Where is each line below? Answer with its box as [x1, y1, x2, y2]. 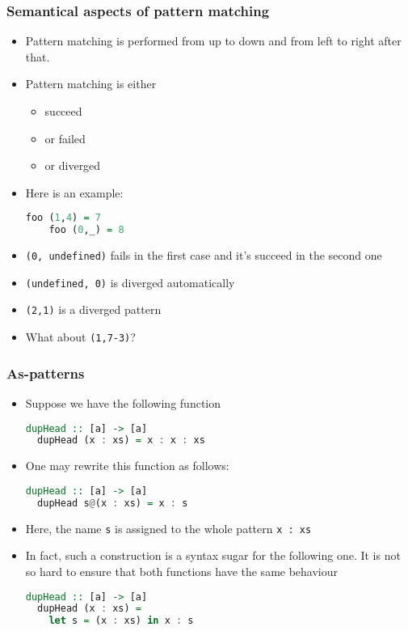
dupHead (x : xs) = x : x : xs [37, 434, 205, 447]
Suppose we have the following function [25, 394, 221, 411]
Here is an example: [25, 184, 124, 201]
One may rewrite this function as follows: [25, 457, 229, 474]
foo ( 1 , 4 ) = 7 [25, 212, 101, 224]
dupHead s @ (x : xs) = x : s [37, 497, 188, 509]
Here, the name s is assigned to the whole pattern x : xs [25, 519, 312, 536]
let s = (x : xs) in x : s [48, 615, 194, 627]
